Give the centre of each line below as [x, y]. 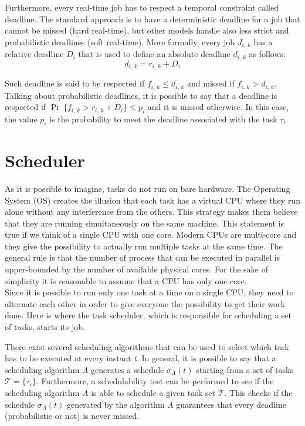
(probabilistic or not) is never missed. [72, 416]
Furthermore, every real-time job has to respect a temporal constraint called [142, 7]
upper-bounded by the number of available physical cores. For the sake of [136, 269]
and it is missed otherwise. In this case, [218, 107]
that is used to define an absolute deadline [154, 54]
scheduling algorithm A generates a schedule [84, 369]
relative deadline [34, 54]
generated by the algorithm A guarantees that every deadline [177, 404]
